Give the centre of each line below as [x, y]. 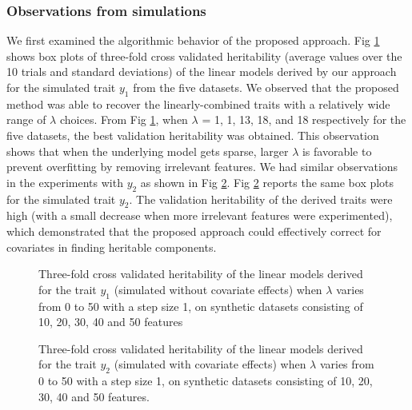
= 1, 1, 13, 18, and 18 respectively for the [304, 119]
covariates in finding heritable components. [112, 247]
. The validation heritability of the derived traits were [261, 199]
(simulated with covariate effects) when [210, 364]
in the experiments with [65, 182]
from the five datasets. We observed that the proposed [266, 87]
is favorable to [337, 151]
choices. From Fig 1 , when [124, 119]
